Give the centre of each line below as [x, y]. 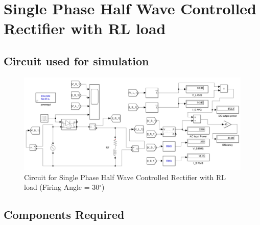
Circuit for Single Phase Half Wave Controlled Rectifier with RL [125, 177]
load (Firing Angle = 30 [62, 187]
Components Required [64, 215]
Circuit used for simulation [76, 60]
